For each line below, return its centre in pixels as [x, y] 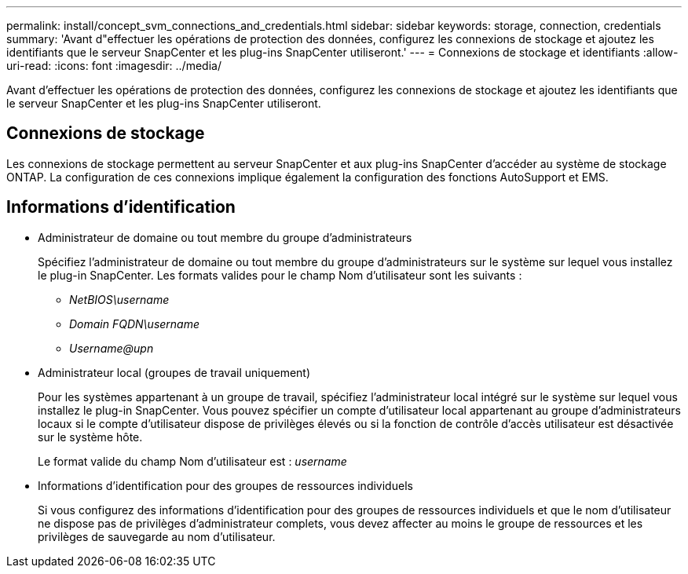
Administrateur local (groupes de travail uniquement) [174, 372]
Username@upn [112, 348]
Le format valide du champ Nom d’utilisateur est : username [192, 461]
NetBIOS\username [119, 299]
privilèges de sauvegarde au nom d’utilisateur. [157, 536]
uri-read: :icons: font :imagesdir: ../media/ [114, 66]
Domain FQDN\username [135, 324]
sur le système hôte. [90, 437]
